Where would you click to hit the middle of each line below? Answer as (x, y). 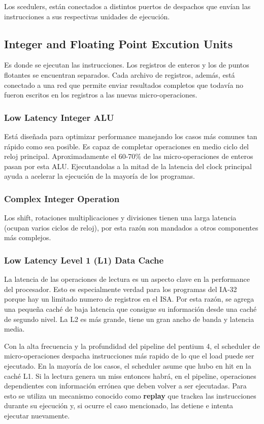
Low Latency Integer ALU (59, 117)
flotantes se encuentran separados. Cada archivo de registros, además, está (120, 74)
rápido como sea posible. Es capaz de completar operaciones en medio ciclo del (127, 146)
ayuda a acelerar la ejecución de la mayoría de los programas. (100, 176)
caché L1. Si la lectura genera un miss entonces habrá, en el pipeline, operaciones (130, 376)
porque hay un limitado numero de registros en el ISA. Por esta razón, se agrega (129, 299)
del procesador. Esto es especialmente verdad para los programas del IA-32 (121, 289)
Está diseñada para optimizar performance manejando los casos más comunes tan (131, 136)
